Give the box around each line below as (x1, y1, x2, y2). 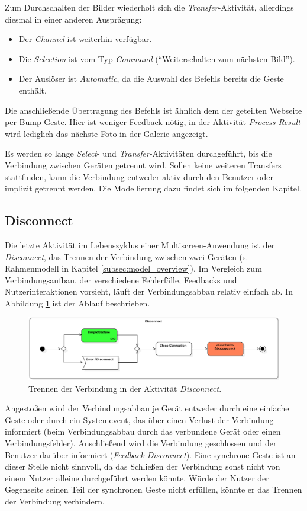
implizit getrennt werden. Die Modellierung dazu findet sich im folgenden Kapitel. (5, 182, 302, 194)
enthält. (18, 84, 47, 96)
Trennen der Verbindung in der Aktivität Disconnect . (28, 382, 222, 394)
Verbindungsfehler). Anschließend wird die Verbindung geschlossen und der (5, 437, 277, 449)
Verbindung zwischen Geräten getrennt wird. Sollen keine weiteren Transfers (5, 158, 282, 171)
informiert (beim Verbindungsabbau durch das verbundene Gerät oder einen (5, 425, 281, 437)
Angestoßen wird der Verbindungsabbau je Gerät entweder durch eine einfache (5, 402, 289, 414)
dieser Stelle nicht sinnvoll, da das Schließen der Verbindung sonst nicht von (5, 460, 280, 472)
